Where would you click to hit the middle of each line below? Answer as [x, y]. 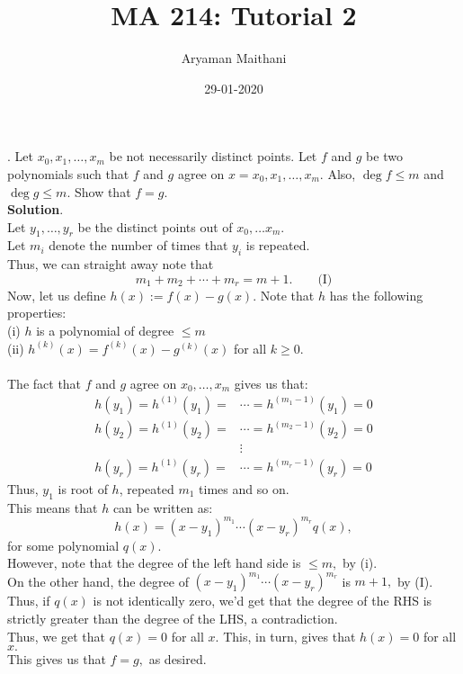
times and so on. [244, 488]
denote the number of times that [138, 245]
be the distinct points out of [155, 226]
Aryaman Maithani [234, 58]
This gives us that [57, 659]
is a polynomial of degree [105, 331]
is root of [83, 488]
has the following [376, 295]
